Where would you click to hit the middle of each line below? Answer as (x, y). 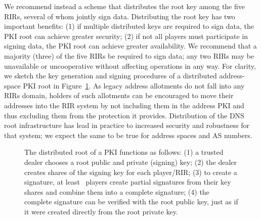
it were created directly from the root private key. (101, 211)
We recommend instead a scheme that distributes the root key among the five (124, 6)
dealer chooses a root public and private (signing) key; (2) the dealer (130, 162)
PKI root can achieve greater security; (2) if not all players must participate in (126, 36)
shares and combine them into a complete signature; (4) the (117, 191)
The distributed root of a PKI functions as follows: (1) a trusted (124, 152)
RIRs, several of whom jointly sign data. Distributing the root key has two (120, 16)
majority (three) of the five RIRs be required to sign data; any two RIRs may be (129, 55)
